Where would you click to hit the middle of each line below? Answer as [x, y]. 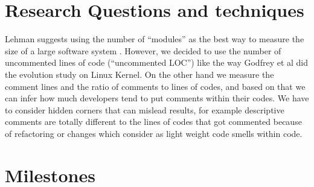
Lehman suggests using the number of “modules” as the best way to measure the [155, 39]
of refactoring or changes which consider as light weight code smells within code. [154, 133]
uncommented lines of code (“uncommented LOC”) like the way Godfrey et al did [157, 62]
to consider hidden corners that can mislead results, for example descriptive [145, 109]
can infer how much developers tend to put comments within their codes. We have [157, 98]
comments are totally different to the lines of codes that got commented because [153, 122]
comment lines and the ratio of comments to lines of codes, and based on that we [155, 86]
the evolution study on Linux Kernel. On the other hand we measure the [139, 74]
